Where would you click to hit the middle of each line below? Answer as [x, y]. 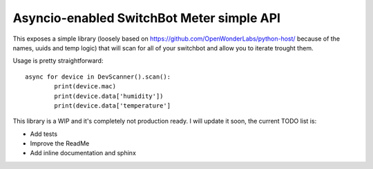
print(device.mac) [85, 87]
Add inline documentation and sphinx [83, 153]
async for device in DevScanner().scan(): [98, 77]
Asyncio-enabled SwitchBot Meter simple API [147, 18]
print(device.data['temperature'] [113, 106]
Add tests [44, 134]
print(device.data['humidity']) [109, 96]
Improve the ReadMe [60, 143]
